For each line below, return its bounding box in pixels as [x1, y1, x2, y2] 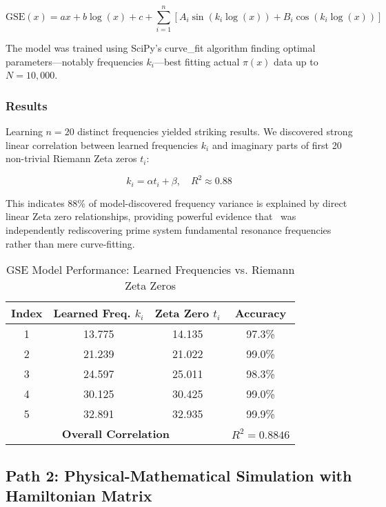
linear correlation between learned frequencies [6, 137, 199, 152]
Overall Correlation [61, 426, 170, 442]
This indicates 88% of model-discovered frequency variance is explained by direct [6, 195, 347, 210]
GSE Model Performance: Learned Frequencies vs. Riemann [6, 261, 295, 278]
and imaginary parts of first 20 [212, 137, 342, 152]
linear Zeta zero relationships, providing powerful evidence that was [6, 209, 296, 223]
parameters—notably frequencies [6, 54, 143, 68]
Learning [6, 124, 43, 139]
